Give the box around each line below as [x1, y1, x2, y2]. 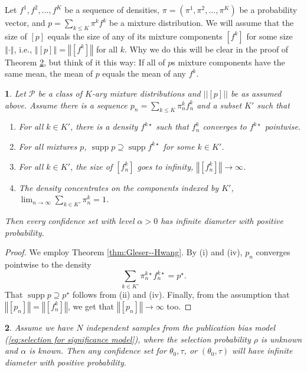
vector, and [5, 17, 45, 28]
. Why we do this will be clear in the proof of [125, 42, 289, 55]
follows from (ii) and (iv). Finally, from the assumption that [72, 288, 290, 301]
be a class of [38, 87, 82, 99]
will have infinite [232, 344, 293, 357]
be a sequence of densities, [64, 4, 160, 15]
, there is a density [70, 120, 138, 133]
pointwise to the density [5, 258, 92, 270]
